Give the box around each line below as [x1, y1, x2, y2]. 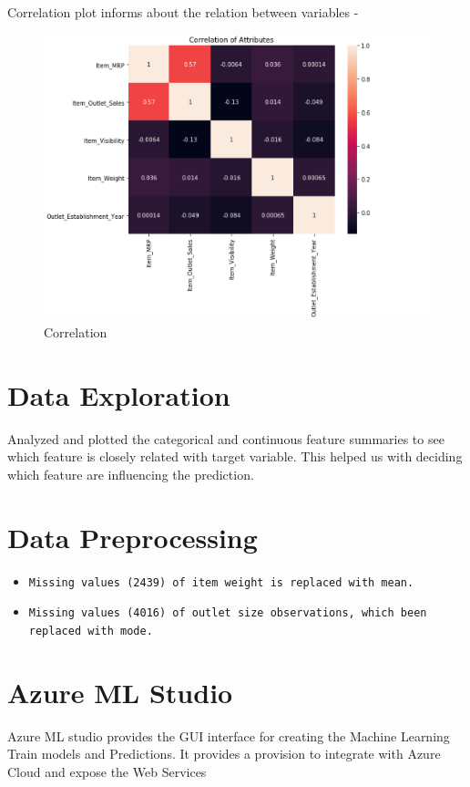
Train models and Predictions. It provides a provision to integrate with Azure [7, 744, 441, 763]
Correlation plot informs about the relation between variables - [7, 3, 359, 21]
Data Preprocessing [7, 518, 258, 555]
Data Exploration [7, 376, 230, 413]
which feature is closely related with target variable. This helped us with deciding [7, 447, 463, 466]
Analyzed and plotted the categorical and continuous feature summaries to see [7, 429, 444, 448]
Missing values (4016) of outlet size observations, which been [28, 606, 427, 620]
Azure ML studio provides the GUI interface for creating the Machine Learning [7, 726, 450, 745]
